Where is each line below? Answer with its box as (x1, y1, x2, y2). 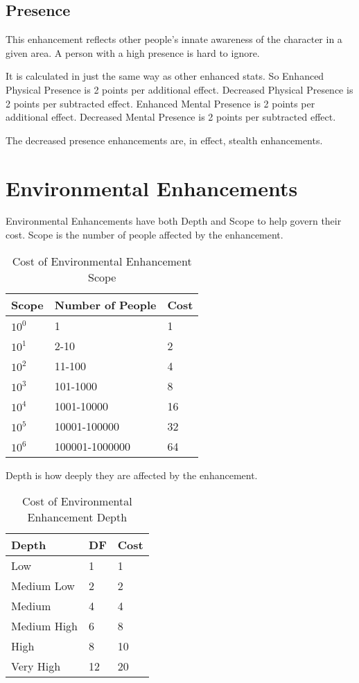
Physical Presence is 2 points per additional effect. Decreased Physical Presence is (6, 82, 353, 96)
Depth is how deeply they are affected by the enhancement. (6, 467, 258, 482)
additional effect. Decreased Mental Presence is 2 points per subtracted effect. (6, 110, 336, 124)
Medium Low (11, 578, 75, 594)
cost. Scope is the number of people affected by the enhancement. (6, 227, 283, 242)
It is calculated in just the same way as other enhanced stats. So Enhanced (6, 69, 324, 83)
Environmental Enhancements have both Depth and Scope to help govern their (6, 214, 342, 228)
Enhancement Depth (27, 509, 128, 526)
